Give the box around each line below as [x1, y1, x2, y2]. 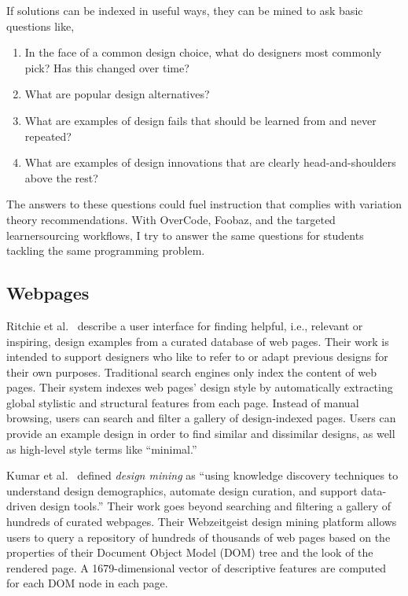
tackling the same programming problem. [6, 242, 205, 259]
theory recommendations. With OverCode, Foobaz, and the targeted [6, 211, 336, 227]
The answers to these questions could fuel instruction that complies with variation [6, 196, 402, 212]
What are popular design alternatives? [24, 86, 210, 102]
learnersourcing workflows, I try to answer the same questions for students [6, 226, 364, 243]
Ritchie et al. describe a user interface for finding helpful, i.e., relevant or [6, 317, 363, 333]
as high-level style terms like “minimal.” [6, 440, 197, 457]
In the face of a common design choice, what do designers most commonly [24, 44, 382, 61]
